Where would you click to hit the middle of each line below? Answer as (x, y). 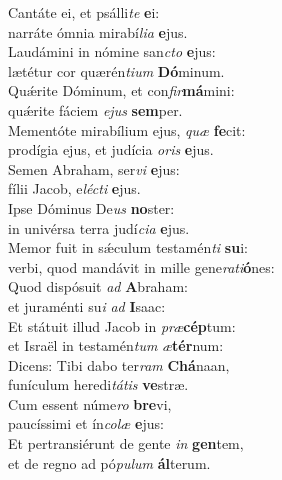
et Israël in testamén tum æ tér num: (116, 345)
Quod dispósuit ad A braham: (98, 286)
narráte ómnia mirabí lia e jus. (98, 31)
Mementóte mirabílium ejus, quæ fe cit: (127, 129)
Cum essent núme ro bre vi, (90, 403)
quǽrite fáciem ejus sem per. (95, 109)
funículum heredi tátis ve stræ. (98, 384)
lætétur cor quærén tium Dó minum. (116, 70)
